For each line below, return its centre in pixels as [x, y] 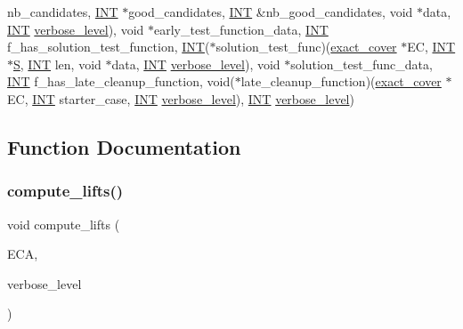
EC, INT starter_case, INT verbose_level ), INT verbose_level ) [181, 98]
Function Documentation [124, 146]
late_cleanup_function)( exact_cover [341, 81]
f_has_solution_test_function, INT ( [109, 47]
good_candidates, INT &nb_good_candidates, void [271, 12]
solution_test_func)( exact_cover [306, 47]
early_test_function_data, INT [241, 29]
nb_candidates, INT [63, 12]
